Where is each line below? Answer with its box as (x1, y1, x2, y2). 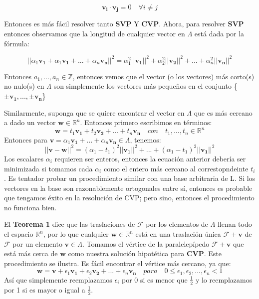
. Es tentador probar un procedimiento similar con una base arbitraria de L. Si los (4, 173, 256, 183)
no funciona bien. (4, 202, 57, 212)
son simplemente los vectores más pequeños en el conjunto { (53, 81, 238, 91)
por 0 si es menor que (122, 274, 188, 285)
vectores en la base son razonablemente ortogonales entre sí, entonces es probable (4, 182, 253, 193)
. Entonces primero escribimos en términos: (80, 117, 212, 128)
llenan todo (217, 219, 252, 229)
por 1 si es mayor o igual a (4, 284, 85, 295)
